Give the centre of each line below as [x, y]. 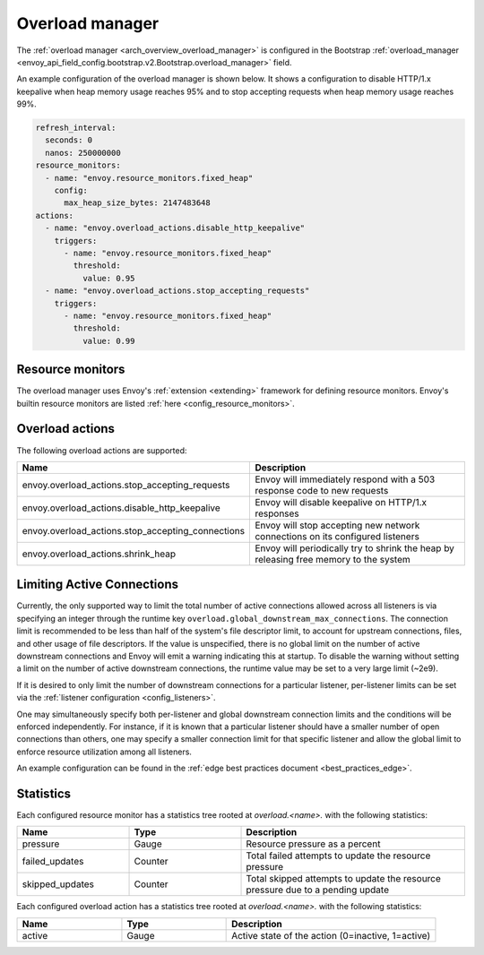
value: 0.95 [108, 278]
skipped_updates [58, 884]
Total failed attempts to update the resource [338, 856]
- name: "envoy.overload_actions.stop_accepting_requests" [177, 291]
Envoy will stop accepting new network [337, 525]
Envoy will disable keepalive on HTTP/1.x [341, 502]
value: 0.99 [108, 341]
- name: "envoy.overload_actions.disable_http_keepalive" [175, 228]
